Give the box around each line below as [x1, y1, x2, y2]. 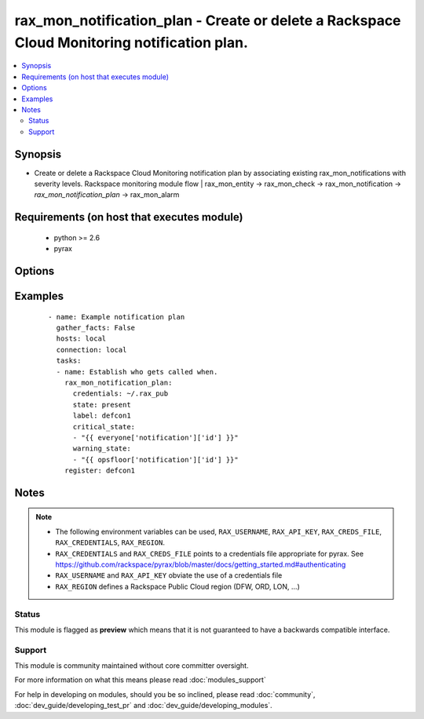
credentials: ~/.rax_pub [72, 389, 169, 398]
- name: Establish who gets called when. [56, 367, 218, 376]
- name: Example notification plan [48, 312, 185, 321]
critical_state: [72, 422, 136, 431]
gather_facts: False [56, 323, 136, 332]
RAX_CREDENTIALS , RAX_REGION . [55, 538, 165, 547]
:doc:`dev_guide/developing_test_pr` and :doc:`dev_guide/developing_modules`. [14, 701, 272, 710]
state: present [72, 400, 131, 409]
